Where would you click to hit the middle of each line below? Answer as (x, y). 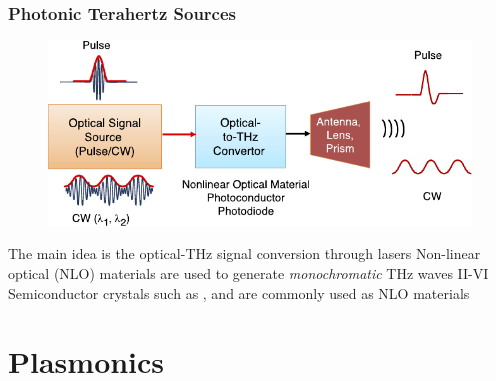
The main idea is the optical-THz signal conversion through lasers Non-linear (244, 253)
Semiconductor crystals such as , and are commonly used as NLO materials (239, 292)
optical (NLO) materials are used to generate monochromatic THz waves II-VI (248, 272)
